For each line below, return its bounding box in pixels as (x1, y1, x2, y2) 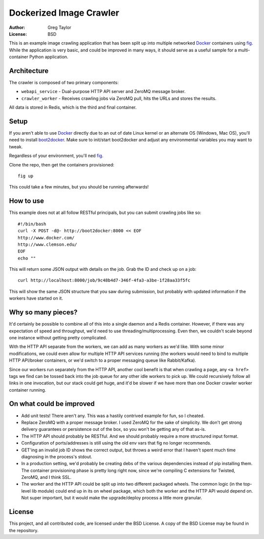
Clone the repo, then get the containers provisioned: (9, 162, 114, 167)
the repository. (9, 527, 39, 533)
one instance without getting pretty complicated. (9, 334, 107, 340)
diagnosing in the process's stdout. (21, 453, 92, 460)
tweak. (9, 143, 23, 149)
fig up (18, 173, 34, 179)
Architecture (9, 67, 49, 75)
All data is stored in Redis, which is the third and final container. (9, 104, 137, 110)
